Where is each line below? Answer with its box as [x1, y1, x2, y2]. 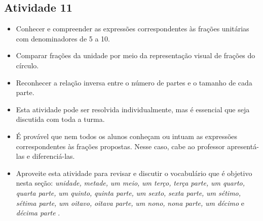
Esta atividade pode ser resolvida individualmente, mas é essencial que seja [16, 104, 250, 114]
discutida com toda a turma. [16, 114, 105, 124]
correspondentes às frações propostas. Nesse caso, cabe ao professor [16, 141, 225, 151]
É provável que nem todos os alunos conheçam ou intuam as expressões [16, 130, 238, 141]
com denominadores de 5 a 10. [16, 33, 110, 43]
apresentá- [227, 141, 259, 151]
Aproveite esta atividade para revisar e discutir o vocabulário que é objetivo [16, 167, 252, 178]
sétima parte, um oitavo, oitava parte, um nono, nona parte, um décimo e [16, 197, 245, 208]
